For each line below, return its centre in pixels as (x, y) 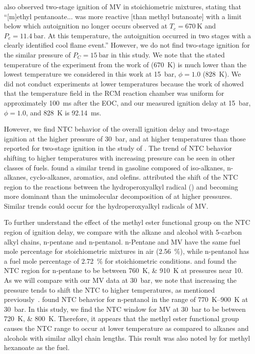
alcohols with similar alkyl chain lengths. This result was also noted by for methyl (127, 338)
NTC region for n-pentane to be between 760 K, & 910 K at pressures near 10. (124, 270)
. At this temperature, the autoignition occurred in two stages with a (147, 35)
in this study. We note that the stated (168, 54)
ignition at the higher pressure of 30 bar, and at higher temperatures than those (125, 138)
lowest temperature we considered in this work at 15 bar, (90, 74)
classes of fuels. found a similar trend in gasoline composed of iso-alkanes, (115, 167)
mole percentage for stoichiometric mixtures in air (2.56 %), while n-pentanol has (127, 251)
